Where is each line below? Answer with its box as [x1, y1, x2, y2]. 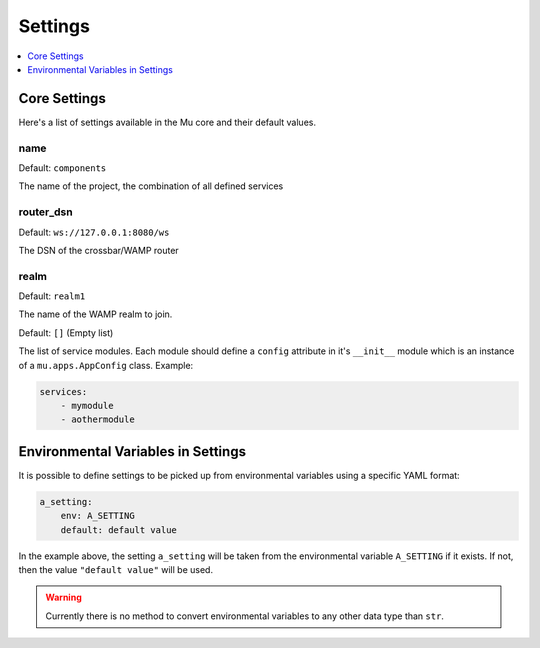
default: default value [60, 524, 177, 535]
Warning [45, 591, 82, 604]
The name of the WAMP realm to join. [18, 308, 173, 320]
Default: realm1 [18, 290, 86, 302]
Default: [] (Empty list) [18, 326, 114, 339]
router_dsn [18, 205, 74, 219]
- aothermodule [60, 414, 135, 425]
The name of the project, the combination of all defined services [18, 180, 284, 192]
